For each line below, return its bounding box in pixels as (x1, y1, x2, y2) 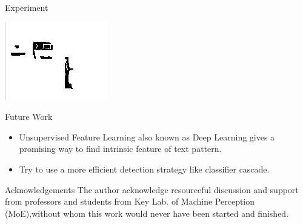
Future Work (5, 110, 53, 123)
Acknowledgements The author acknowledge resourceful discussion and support (5, 183, 299, 196)
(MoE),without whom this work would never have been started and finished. (5, 206, 289, 219)
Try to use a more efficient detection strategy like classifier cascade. (19, 162, 270, 175)
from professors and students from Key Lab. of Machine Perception (5, 195, 255, 208)
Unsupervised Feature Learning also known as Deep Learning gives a (19, 130, 275, 143)
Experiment (5, 1, 48, 13)
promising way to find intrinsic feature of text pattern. (19, 142, 222, 155)
